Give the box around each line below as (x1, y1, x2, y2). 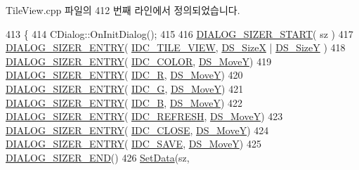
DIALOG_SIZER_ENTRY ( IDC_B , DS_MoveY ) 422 (6, 95, 243, 110)
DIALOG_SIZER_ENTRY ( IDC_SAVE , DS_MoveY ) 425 (6, 136, 261, 151)
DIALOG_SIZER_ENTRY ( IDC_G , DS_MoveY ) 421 (6, 81, 244, 96)
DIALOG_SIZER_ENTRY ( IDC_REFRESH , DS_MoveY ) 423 (6, 109, 283, 124)
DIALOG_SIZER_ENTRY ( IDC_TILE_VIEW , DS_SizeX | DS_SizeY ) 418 (6, 40, 346, 55)
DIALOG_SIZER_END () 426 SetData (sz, (6, 150, 190, 164)
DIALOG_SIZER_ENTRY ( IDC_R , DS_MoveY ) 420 (6, 67, 243, 82)
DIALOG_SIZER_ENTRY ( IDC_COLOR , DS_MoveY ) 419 (6, 53, 272, 68)
